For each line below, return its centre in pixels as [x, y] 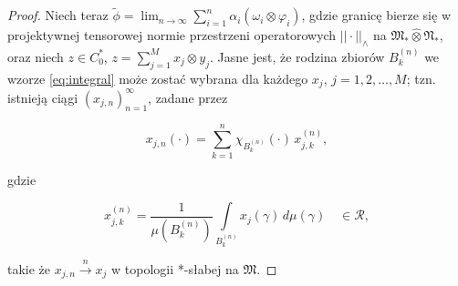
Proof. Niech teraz [58, 15]
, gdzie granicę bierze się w [376, 15]
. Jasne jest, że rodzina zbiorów [297, 56]
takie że [29, 268]
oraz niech [36, 56]
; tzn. [421, 78]
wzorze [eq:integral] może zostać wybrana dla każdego [158, 78]
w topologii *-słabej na [175, 268]
